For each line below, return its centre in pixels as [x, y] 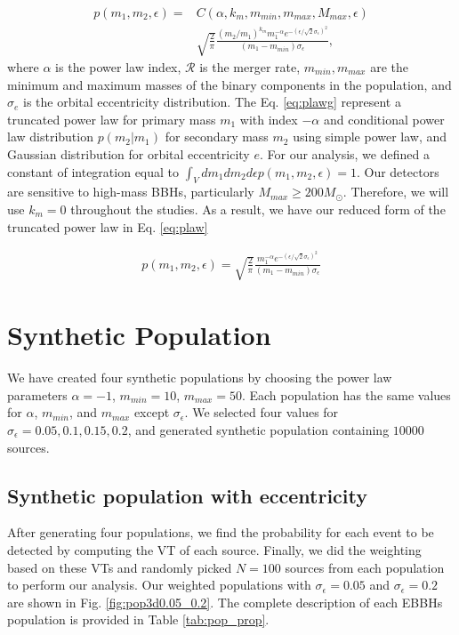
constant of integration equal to [93, 171]
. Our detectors [398, 171]
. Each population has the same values [346, 394]
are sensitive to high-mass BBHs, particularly [131, 192]
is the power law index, [118, 66]
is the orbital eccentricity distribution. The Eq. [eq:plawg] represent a [212, 102]
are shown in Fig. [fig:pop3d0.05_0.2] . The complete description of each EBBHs [225, 602]
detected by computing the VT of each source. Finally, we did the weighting [214, 549]
